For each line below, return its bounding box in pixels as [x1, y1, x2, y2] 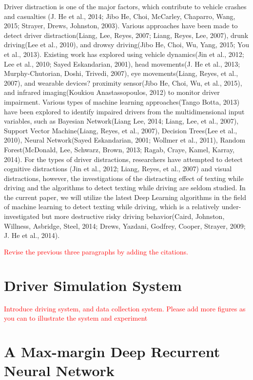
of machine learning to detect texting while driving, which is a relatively [4, 201, 219, 212]
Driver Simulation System [4, 275, 182, 295]
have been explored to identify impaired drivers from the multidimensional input [4, 106, 245, 116]
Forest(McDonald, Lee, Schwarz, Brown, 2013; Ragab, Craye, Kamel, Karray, [4, 144, 235, 154]
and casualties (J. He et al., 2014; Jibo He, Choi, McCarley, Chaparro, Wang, [4, 11, 235, 21]
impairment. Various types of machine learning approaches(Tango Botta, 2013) [4, 96, 240, 107]
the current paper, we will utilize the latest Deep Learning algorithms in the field [4, 192, 246, 202]
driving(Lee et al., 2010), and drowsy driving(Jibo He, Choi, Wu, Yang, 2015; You [4, 39, 250, 50]
